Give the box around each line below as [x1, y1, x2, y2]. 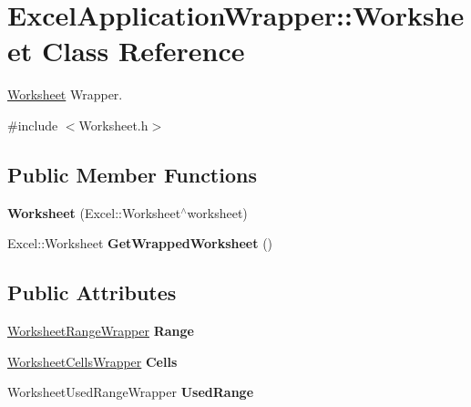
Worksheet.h [78, 115, 148, 134]
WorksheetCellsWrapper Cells [7, 351, 178, 370]
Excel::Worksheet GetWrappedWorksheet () [7, 234, 273, 253]
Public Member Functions [7, 160, 257, 188]
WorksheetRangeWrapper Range [7, 321, 194, 340]
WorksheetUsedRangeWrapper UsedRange [7, 382, 254, 402]
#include [7, 115, 58, 134]
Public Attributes [7, 278, 177, 307]
